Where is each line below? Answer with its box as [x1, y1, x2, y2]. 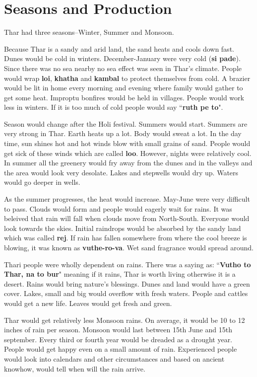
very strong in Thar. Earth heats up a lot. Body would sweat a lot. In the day [4, 128, 242, 139]
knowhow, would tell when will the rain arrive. [4, 363, 145, 374]
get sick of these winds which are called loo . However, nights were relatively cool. [4, 148, 252, 158]
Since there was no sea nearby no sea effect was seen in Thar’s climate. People [4, 63, 242, 73]
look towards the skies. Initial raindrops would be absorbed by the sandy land [4, 223, 241, 233]
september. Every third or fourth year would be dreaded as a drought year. [4, 334, 233, 344]
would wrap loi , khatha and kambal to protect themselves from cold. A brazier [4, 73, 251, 83]
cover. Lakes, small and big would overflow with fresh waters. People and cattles [4, 288, 248, 299]
